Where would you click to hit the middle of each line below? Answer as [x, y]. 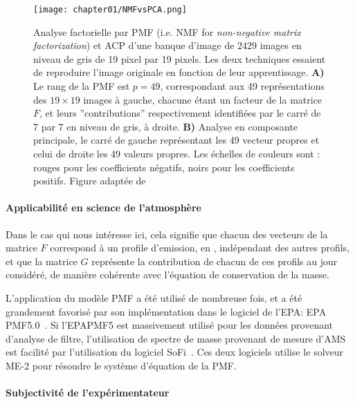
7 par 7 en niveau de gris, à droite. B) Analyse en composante [166, 126]
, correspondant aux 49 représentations [243, 86]
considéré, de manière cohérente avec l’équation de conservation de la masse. [167, 275]
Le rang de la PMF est [82, 86]
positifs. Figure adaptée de [90, 181]
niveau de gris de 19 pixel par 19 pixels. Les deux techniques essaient [180, 58]
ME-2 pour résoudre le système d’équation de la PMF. [121, 365]
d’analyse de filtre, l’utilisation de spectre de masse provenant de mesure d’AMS [176, 338]
